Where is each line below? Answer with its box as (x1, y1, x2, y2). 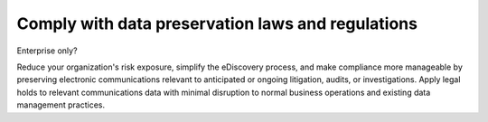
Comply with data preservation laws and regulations (16, 14, 418, 33)
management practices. (16, 99, 106, 110)
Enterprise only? (16, 45, 78, 56)
